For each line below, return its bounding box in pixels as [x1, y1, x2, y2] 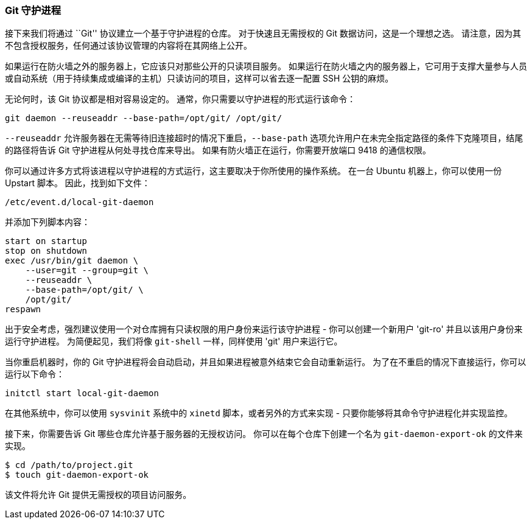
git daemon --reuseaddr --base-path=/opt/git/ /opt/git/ [5, 113, 282, 124]
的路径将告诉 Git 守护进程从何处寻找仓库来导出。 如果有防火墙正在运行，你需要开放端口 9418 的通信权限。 [5, 145, 431, 156]
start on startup [5, 236, 87, 246]
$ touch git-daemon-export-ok [5, 470, 149, 480]
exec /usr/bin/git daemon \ [5, 256, 139, 266]
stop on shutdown [5, 246, 87, 256]
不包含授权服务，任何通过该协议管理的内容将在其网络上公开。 [5, 40, 252, 51]
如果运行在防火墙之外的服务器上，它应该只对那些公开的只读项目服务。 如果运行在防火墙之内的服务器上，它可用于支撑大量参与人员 [5, 61, 527, 72]
